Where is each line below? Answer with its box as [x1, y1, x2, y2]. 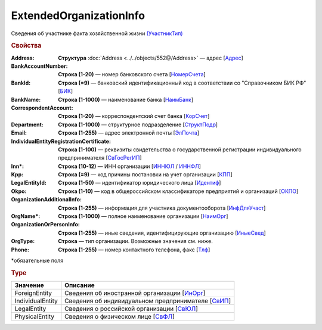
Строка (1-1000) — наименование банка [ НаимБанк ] [58, 96, 194, 103]
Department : [11, 121, 44, 128]
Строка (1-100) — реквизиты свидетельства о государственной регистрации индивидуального [58, 146, 302, 153]
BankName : [11, 96, 41, 103]
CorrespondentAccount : [11, 104, 73, 111]
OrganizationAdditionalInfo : [11, 196, 82, 203]
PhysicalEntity [14, 313, 55, 321]
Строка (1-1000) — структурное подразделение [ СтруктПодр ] [58, 121, 218, 128]
